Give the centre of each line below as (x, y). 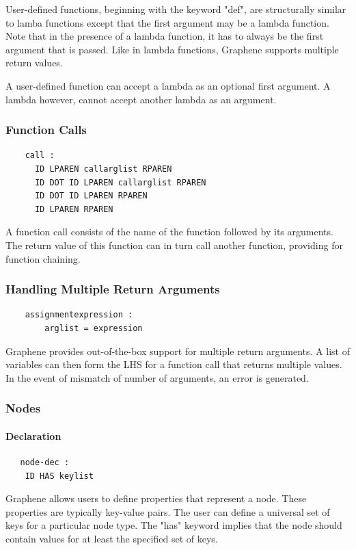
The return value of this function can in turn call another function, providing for (174, 245)
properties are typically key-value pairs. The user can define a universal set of (168, 511)
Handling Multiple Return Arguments (113, 289)
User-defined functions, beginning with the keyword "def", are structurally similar (176, 9)
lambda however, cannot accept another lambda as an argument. (141, 99)
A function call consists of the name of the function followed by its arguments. (169, 232)
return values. (34, 63)
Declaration (33, 435)
